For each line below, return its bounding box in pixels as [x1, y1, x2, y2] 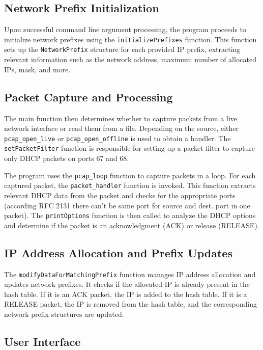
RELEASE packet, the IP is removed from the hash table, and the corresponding [4, 299, 257, 309]
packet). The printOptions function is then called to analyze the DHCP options [4, 210, 256, 221]
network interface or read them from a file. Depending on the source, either [4, 123, 239, 133]
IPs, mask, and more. [4, 64, 71, 74]
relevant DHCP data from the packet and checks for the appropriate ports [4, 190, 236, 200]
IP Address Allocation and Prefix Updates [4, 245, 232, 260]
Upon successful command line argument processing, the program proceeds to [4, 24, 246, 35]
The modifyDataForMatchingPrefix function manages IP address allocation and [4, 268, 256, 279]
